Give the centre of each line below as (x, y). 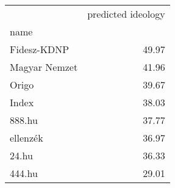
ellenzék (27, 138)
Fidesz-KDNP (40, 49)
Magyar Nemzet (44, 67)
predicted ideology (126, 14)
